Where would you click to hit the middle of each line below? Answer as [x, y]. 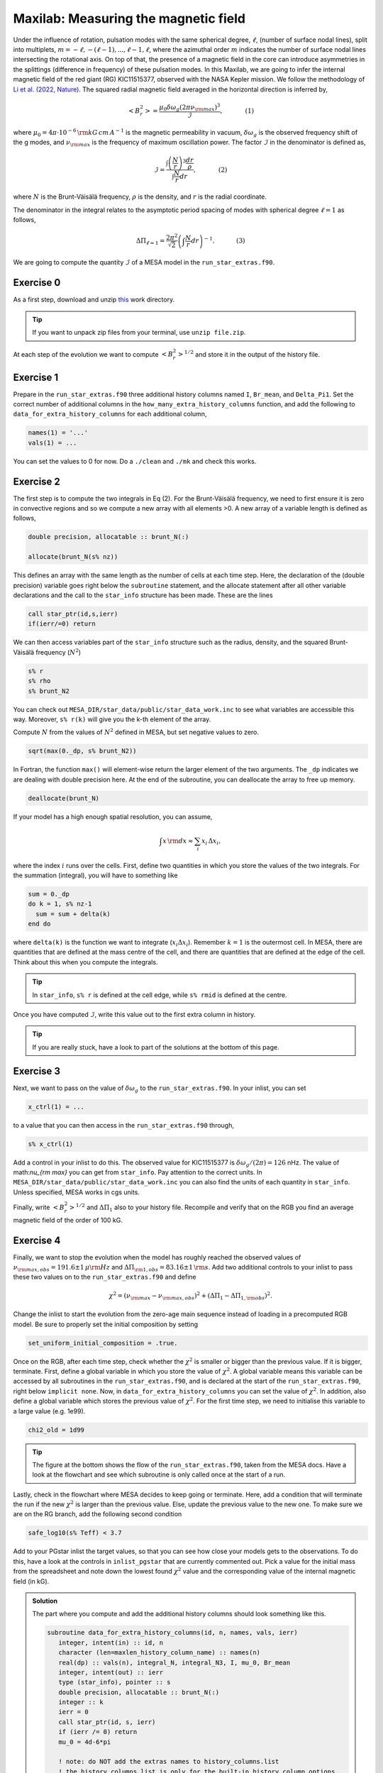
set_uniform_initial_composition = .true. [103, 1343]
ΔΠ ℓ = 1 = [150, 242]
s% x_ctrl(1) [51, 1144]
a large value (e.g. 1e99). [49, 1411]
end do [39, 924]
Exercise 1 [36, 377]
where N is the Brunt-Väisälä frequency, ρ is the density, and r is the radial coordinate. [140, 197]
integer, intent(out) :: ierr [110, 1672]
